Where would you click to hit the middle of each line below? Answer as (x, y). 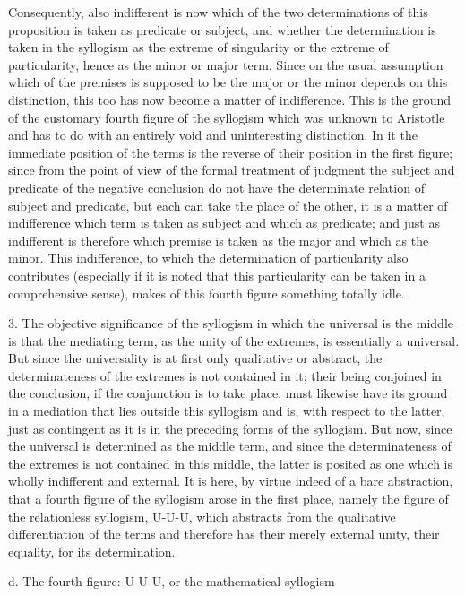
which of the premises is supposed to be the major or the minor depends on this (228, 82)
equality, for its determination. (92, 551)
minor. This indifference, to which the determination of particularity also (208, 258)
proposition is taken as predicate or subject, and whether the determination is (222, 29)
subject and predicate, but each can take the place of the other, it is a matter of (228, 205)
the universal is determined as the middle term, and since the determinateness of (230, 446)
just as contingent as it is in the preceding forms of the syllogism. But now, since (230, 428)
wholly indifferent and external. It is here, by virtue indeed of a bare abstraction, (231, 481)
